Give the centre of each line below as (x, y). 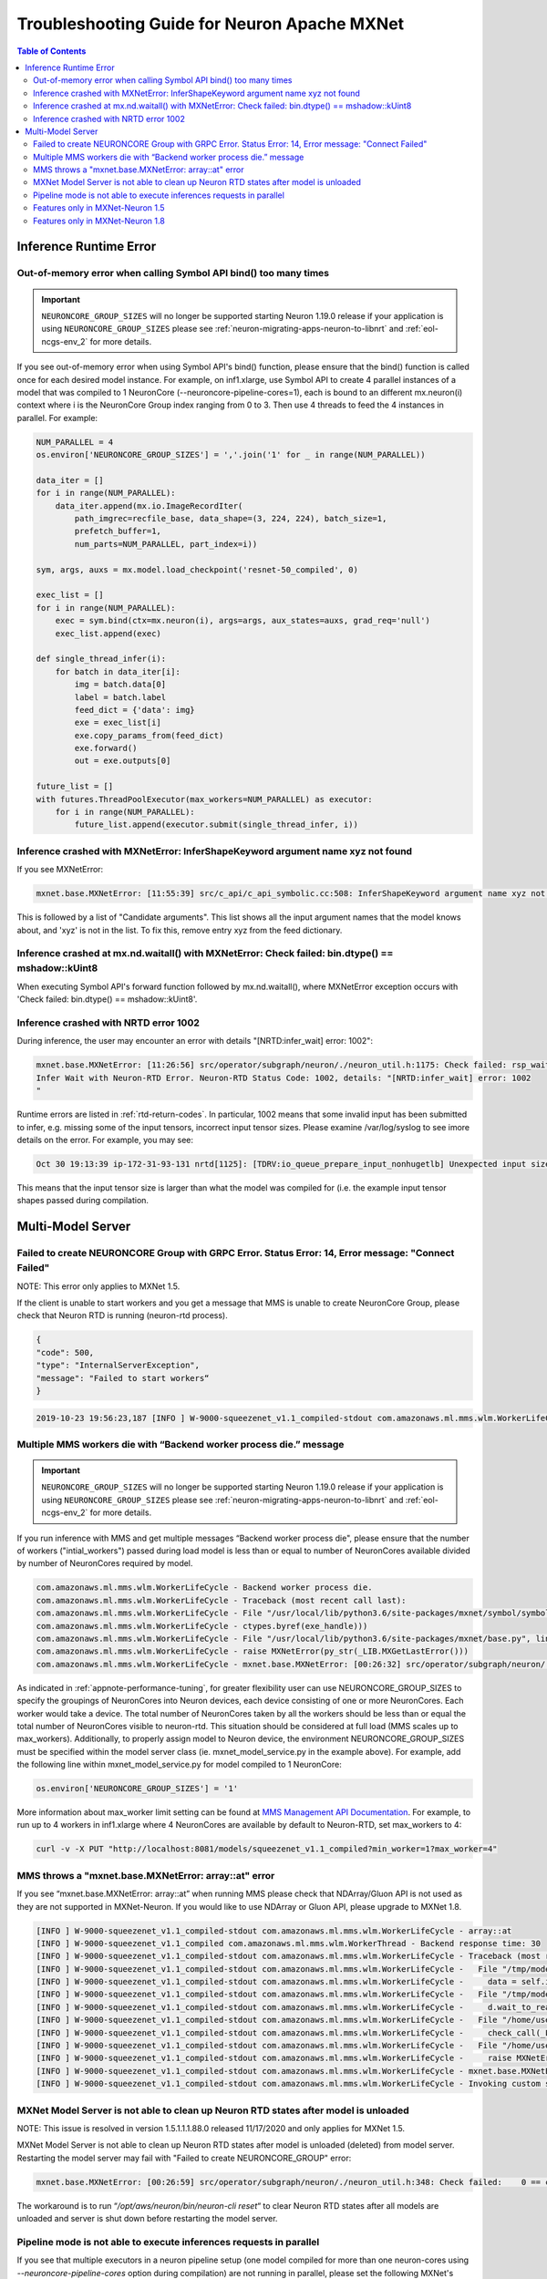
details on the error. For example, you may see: (105, 1139)
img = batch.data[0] (120, 685)
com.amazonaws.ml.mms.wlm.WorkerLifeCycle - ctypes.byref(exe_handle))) (202, 1626)
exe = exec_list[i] (118, 723)
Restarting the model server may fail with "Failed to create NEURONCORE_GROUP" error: (184, 2158)
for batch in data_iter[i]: (118, 671)
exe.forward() (106, 748)
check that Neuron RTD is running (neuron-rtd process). (122, 1315)
